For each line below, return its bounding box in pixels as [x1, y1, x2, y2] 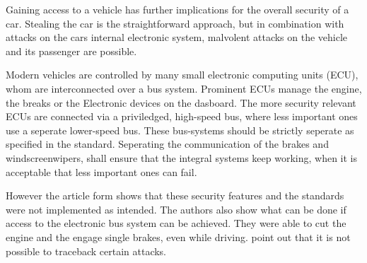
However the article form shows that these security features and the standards [6, 188, 344, 203]
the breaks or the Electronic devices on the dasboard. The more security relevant [6, 95, 356, 110]
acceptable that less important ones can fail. [6, 164, 197, 179]
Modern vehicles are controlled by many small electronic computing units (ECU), [6, 67, 359, 82]
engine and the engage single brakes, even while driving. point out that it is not [6, 229, 351, 244]
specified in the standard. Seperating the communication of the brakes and [6, 136, 329, 151]
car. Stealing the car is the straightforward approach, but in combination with [6, 16, 344, 30]
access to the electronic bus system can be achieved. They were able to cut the [6, 216, 346, 230]
